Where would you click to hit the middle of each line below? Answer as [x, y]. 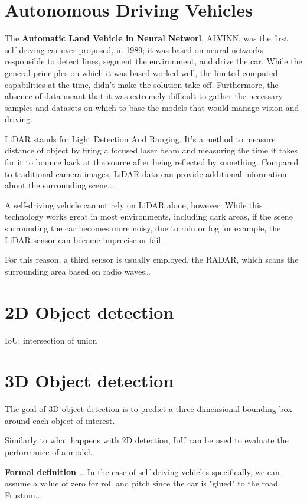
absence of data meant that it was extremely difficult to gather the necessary [144, 96]
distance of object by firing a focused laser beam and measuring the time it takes [151, 150]
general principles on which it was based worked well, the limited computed [141, 72]
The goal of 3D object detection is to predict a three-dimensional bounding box [148, 409]
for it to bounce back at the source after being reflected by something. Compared [152, 162]
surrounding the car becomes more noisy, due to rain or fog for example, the [143, 228]
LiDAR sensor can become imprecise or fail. [84, 239]
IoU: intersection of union [51, 340]
